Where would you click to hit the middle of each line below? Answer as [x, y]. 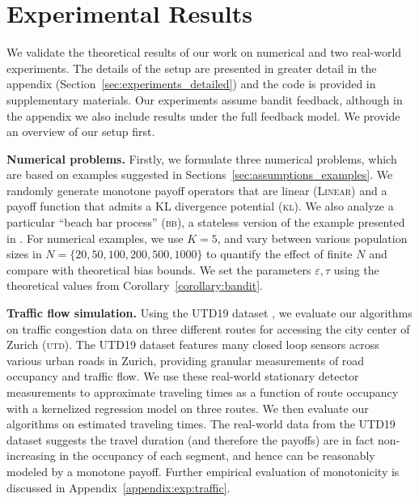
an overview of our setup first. [81, 132]
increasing [31, 455]
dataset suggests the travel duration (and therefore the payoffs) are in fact [190, 439]
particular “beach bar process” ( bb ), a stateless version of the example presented [206, 222]
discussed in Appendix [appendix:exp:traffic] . [119, 487]
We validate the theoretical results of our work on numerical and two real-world [204, 52]
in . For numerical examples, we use [95, 238]
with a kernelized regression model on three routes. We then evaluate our [188, 408]
